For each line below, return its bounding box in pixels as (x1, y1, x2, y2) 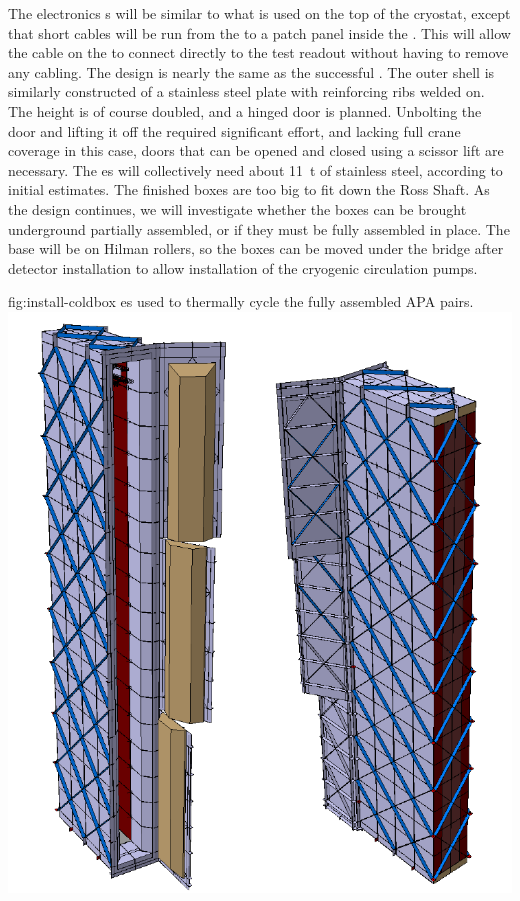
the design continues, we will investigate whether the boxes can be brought (8, 198, 467, 219)
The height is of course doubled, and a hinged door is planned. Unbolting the (8, 100, 482, 121)
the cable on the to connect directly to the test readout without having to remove (8, 42, 509, 63)
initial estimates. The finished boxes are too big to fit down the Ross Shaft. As (8, 179, 490, 200)
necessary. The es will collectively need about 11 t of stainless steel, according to (8, 159, 503, 180)
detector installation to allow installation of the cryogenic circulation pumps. (8, 257, 478, 278)
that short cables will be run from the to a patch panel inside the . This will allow (8, 22, 511, 43)
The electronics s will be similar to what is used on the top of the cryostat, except (8, 3, 511, 23)
